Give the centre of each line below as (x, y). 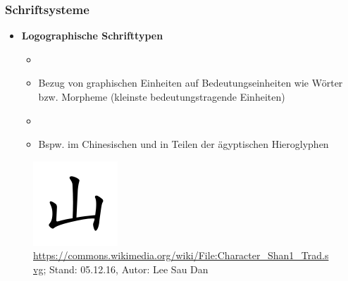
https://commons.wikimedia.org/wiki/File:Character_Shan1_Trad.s (181, 255)
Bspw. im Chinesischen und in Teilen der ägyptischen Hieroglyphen (184, 144)
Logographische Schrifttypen (92, 36)
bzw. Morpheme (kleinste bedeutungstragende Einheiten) (162, 96)
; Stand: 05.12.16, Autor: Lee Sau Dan (126, 269)
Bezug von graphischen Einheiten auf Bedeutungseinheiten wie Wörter (191, 83)
